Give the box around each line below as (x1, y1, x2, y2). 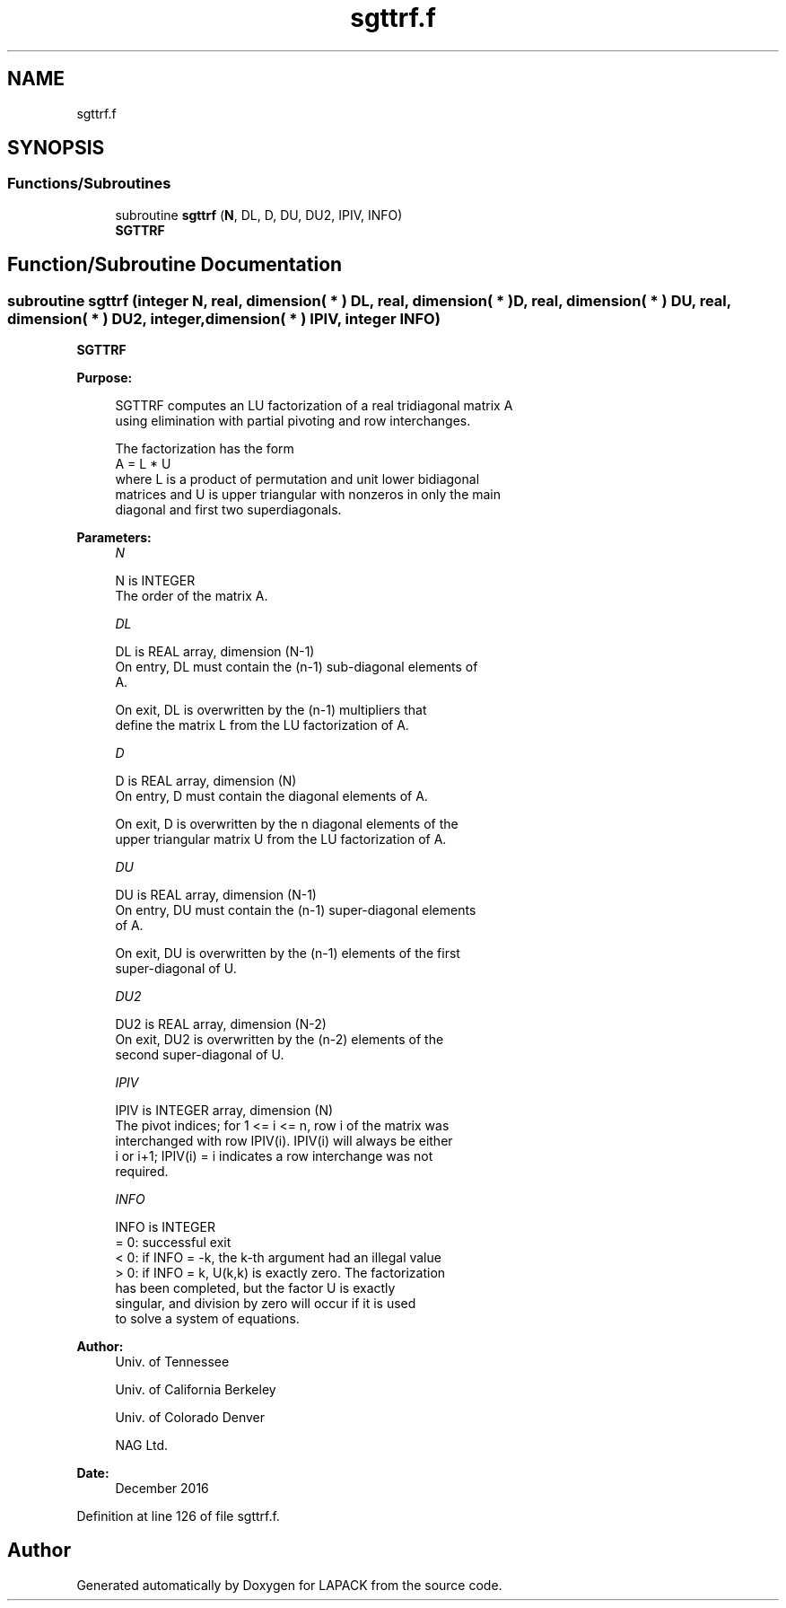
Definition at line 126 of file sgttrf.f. (76, 1508, 280, 1525)
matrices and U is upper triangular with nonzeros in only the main (115, 487, 502, 503)
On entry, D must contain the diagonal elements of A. (115, 788, 428, 804)
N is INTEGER (115, 573, 196, 589)
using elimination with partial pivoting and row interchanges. (115, 413, 471, 429)
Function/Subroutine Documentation (7, 253, 343, 277)
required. (115, 1164, 169, 1180)
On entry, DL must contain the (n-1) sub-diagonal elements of (115, 659, 478, 675)
